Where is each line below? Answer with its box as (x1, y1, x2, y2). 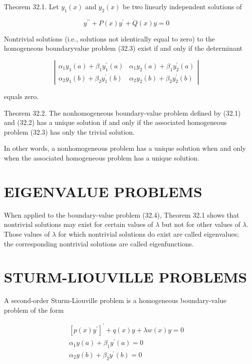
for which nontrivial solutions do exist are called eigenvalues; (58, 228, 239, 239)
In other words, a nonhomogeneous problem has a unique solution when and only (4, 143, 246, 153)
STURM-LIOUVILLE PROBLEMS (4, 267, 247, 287)
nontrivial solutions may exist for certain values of (4, 219, 153, 229)
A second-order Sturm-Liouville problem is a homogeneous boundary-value (4, 295, 227, 305)
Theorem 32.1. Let (4, 1, 59, 11)
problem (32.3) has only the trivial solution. (4, 126, 135, 137)
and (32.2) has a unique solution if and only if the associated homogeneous (4, 117, 227, 127)
